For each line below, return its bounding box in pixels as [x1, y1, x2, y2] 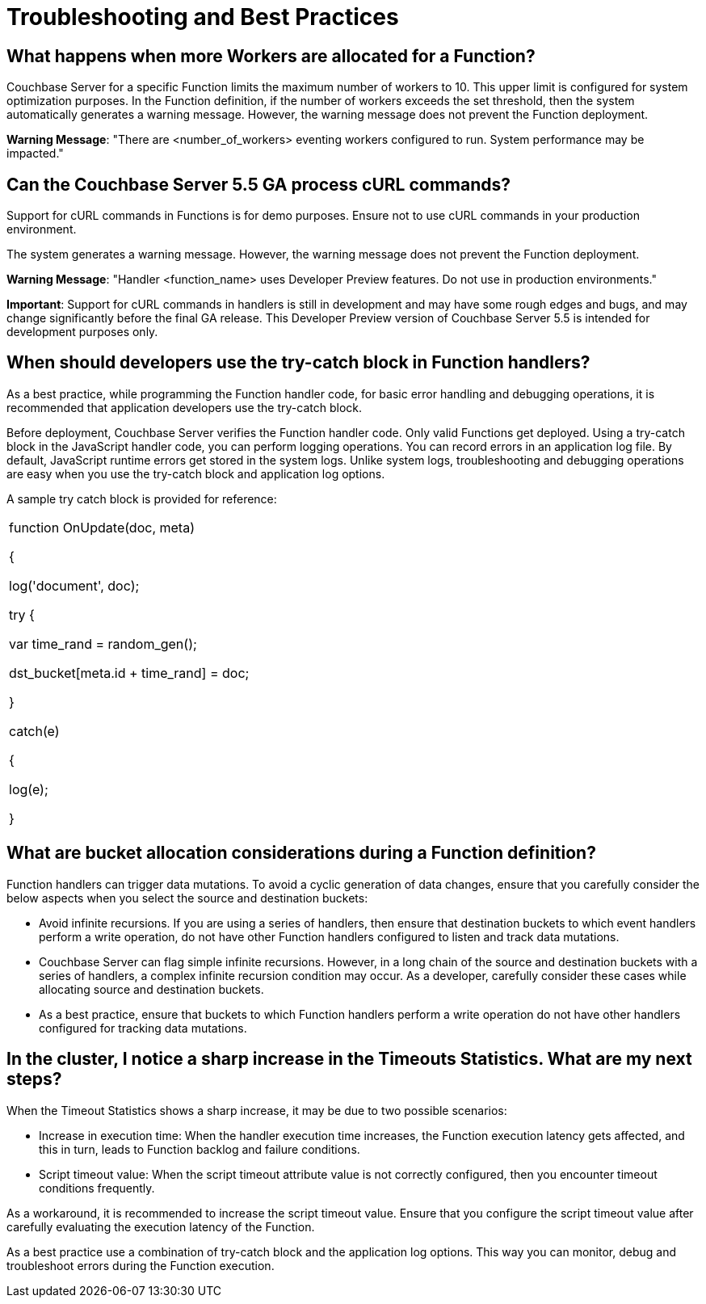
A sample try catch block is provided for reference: [6, 491, 277, 506]
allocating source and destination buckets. [39, 982, 264, 996]
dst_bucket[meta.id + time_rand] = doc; [9, 664, 250, 681]
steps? [6, 1069, 62, 1090]
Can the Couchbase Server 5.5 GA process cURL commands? [6, 174, 511, 195]
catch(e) [9, 722, 60, 739]
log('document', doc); [9, 577, 140, 594]
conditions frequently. [39, 1180, 155, 1195]
